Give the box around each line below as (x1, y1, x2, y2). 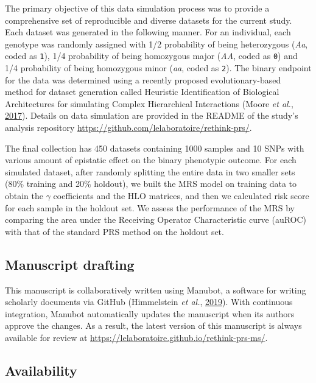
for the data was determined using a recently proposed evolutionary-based (5, 73, 281, 86)
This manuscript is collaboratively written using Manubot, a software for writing (5, 283, 306, 296)
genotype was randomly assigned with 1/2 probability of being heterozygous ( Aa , (5, 37, 308, 50)
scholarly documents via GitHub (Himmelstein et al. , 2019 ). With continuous (5, 295, 293, 308)
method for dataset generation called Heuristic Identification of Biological (5, 85, 279, 98)
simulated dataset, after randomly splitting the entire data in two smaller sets (5, 165, 295, 178)
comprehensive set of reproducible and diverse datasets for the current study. (5, 13, 292, 26)
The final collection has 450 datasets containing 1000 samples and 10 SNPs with (5, 141, 304, 154)
